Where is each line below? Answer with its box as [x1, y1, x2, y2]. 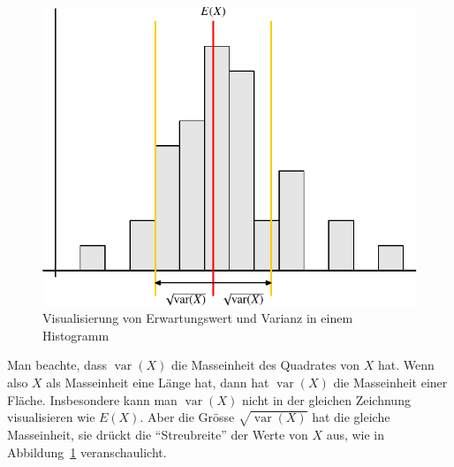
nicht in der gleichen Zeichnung [241, 390, 411, 409]
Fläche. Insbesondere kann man [7, 390, 178, 409]
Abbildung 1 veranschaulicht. [7, 442, 167, 461]
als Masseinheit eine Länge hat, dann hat [46, 372, 269, 391]
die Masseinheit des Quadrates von [170, 356, 360, 374]
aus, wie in [326, 425, 385, 443]
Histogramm [42, 325, 110, 344]
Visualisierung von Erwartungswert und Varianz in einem [42, 309, 353, 327]
